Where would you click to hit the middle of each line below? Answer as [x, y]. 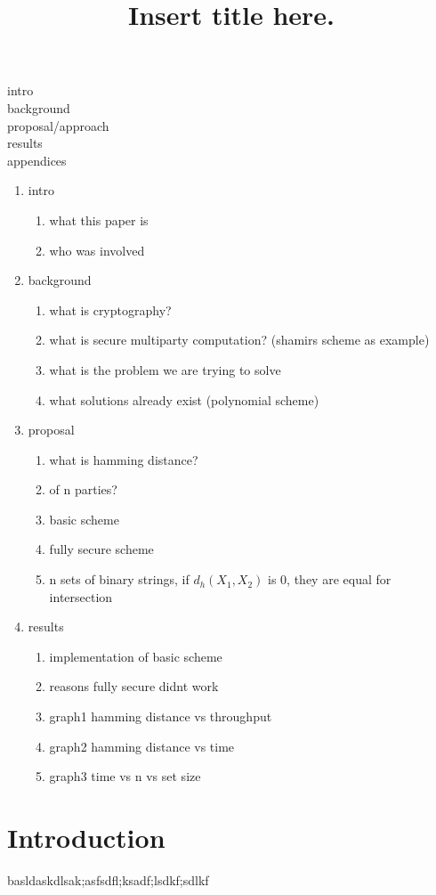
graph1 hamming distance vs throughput [161, 716]
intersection [81, 596]
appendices [37, 160]
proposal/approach [58, 125]
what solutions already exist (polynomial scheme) [184, 399]
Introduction [86, 837]
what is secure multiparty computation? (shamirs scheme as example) [239, 340]
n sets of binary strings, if [119, 579]
